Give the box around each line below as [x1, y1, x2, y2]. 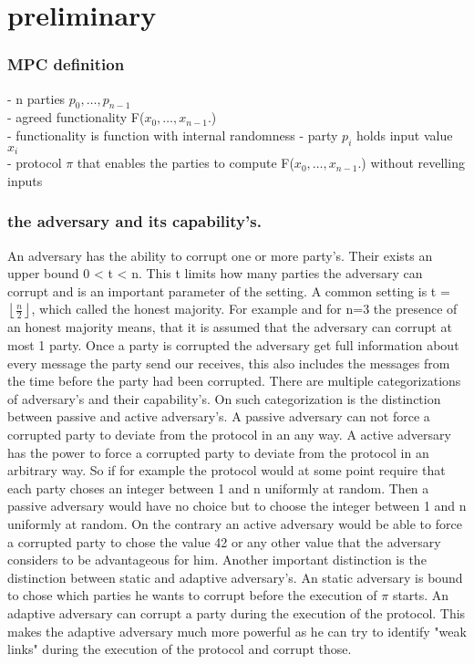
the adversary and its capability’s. [7, 210, 262, 233]
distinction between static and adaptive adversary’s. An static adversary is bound [7, 567, 463, 586]
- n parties [7, 88, 66, 108]
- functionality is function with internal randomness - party [7, 125, 338, 144]
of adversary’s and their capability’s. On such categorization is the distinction [7, 389, 441, 408]
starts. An [392, 586, 449, 605]
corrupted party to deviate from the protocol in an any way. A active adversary [7, 424, 451, 443]
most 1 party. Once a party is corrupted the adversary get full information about [7, 336, 459, 355]
